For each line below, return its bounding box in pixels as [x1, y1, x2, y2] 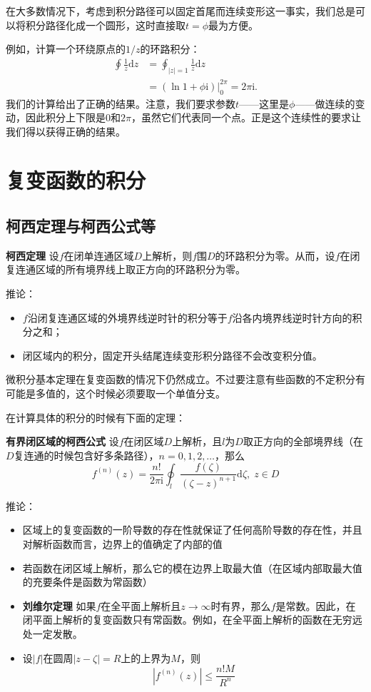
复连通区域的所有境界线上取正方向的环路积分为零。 [6, 262, 245, 277]
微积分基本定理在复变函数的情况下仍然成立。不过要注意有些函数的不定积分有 [6, 372, 365, 387]
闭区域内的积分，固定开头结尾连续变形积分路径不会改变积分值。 [22, 347, 322, 362]
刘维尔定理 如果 [22, 598, 96, 613]
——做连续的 [295, 96, 355, 111]
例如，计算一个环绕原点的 [6, 41, 126, 56]
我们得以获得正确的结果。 [6, 123, 126, 138]
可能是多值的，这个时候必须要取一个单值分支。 [6, 386, 225, 401]
